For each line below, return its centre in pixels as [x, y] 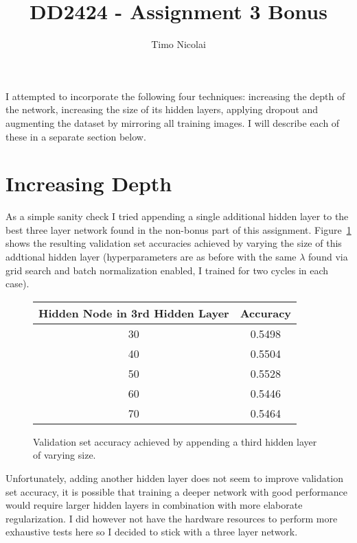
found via [328, 256]
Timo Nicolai [178, 44]
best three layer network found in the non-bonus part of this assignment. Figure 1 [178, 229]
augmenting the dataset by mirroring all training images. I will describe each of [173, 122]
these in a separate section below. [76, 136]
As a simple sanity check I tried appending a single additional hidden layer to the [177, 216]
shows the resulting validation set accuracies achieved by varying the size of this [174, 243]
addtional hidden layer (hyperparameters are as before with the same [151, 256]
